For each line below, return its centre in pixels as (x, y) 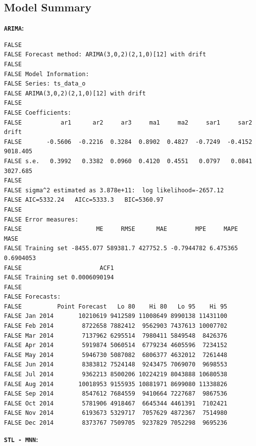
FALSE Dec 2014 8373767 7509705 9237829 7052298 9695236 (116, 423)
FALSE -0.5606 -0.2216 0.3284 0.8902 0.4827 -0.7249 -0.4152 (128, 142)
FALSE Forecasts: (32, 297)
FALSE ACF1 (59, 268)
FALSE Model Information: (47, 74)
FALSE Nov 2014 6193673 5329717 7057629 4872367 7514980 (116, 413)
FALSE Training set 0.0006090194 (59, 278)
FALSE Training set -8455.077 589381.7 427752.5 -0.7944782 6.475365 (121, 248)
